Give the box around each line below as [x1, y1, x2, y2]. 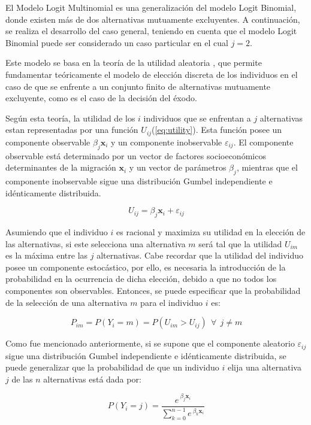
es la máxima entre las [5, 249, 88, 262]
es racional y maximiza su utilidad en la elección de [116, 225, 306, 238]
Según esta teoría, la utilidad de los [5, 111, 135, 124]
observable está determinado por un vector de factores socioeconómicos [5, 149, 266, 162]
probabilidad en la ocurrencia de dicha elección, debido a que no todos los [5, 272, 277, 285]
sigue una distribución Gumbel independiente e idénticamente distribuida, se [5, 349, 286, 362]
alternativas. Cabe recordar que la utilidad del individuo [96, 249, 304, 262]
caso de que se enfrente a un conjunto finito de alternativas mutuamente [5, 80, 271, 92]
